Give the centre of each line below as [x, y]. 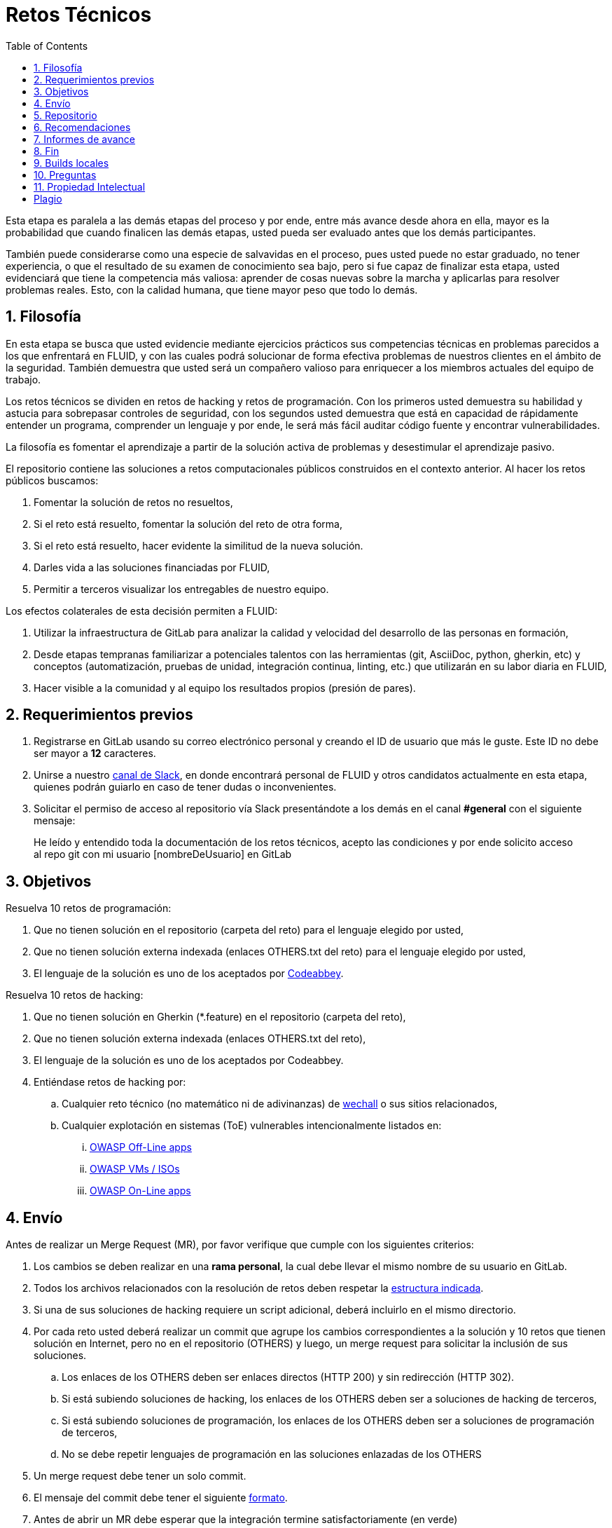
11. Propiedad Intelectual [90, 186]
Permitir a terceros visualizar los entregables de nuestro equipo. [181, 589]
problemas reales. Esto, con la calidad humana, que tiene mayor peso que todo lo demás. [212, 289]
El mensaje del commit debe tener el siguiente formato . [161, 1498]
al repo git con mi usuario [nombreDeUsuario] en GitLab [163, 854]
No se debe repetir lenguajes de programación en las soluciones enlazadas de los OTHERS [272, 1454]
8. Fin [47, 151]
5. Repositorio [65, 115]
